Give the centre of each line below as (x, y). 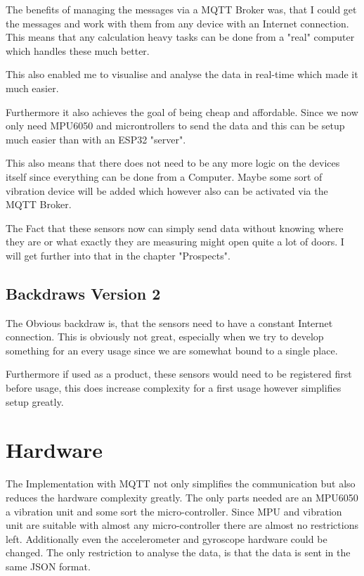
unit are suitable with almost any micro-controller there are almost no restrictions (182, 525)
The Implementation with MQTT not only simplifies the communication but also (181, 484)
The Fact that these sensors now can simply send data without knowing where (175, 228)
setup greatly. (35, 401)
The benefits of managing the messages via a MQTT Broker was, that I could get (181, 9)
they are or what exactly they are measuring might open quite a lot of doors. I (175, 242)
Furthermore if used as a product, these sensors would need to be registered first (179, 374)
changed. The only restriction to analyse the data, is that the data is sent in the (178, 552)
